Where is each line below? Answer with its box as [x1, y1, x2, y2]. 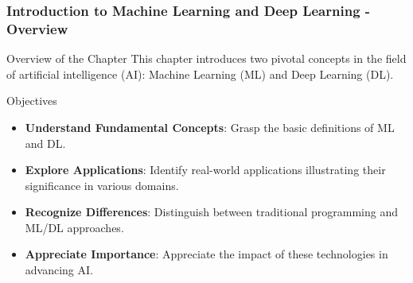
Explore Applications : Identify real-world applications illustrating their [25, 161, 386, 178]
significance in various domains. [25, 176, 179, 193]
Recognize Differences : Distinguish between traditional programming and [25, 204, 398, 220]
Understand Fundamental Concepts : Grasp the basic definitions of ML [25, 118, 395, 135]
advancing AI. [25, 262, 93, 278]
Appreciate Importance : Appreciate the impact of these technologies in [25, 246, 388, 262]
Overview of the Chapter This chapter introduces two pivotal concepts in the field [6, 50, 407, 67]
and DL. [25, 134, 66, 151]
